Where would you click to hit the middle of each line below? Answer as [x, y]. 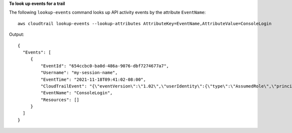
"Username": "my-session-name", [79, 73]
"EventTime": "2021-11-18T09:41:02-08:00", [93, 79]
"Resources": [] [60, 100]
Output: [17, 34]
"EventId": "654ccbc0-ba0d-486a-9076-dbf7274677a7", [105, 66]
